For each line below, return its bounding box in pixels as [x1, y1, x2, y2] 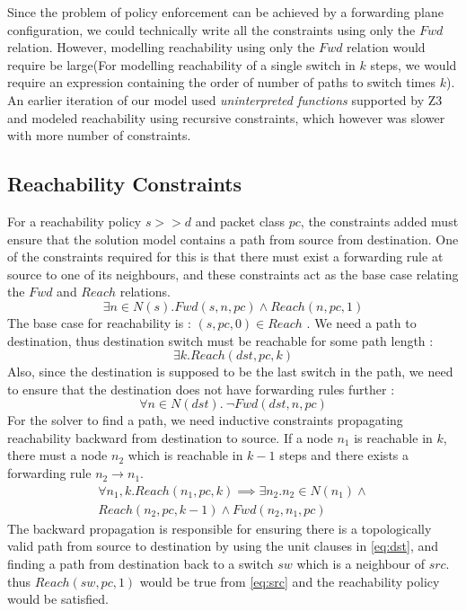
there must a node [7, 446, 108, 465]
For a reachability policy [7, 211, 142, 230]
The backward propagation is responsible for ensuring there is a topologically [7, 518, 432, 537]
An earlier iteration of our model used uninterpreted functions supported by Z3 [7, 90, 443, 109]
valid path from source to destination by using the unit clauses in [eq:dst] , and [7, 536, 439, 555]
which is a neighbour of [296, 553, 425, 572]
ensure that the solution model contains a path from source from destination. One [7, 229, 459, 248]
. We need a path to [306, 313, 417, 332]
